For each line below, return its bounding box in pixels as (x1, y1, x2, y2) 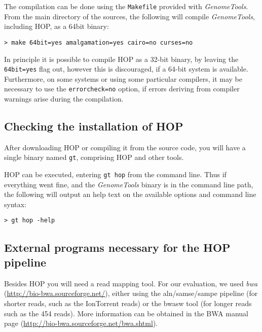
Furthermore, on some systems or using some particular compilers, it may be (4, 73, 242, 84)
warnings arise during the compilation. (4, 93, 124, 104)
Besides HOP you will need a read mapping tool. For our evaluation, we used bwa (4, 278, 258, 288)
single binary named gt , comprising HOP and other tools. (4, 152, 184, 162)
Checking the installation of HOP (4, 118, 183, 134)
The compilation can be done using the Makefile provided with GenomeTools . (4, 1, 248, 11)
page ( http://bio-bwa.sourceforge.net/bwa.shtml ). (4, 318, 158, 328)
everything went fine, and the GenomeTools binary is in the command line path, (4, 179, 253, 189)
